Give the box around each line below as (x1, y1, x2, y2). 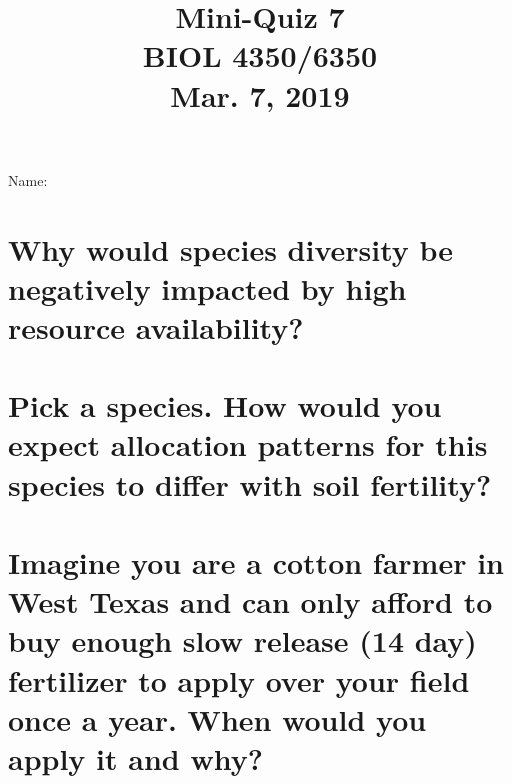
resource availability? (8, 306, 304, 347)
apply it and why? (8, 737, 263, 778)
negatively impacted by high (8, 267, 407, 308)
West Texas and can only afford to (8, 581, 493, 622)
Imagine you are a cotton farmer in (8, 542, 504, 583)
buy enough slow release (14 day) (8, 620, 477, 661)
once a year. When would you (8, 698, 427, 739)
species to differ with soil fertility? (8, 463, 492, 504)
